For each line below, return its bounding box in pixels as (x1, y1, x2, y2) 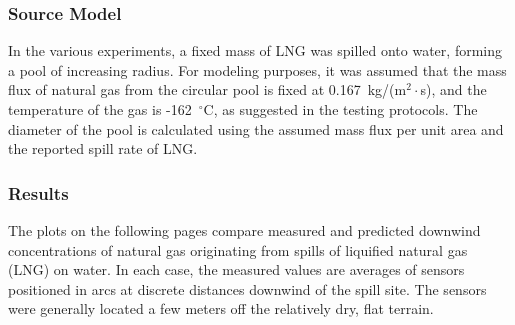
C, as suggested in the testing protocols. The (203, 99, 478, 119)
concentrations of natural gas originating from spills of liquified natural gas (8, 239, 468, 260)
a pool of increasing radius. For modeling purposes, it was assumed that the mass (8, 59, 507, 80)
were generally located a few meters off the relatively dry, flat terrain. (8, 298, 434, 319)
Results (8, 180, 69, 205)
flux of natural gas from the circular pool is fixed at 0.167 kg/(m (8, 79, 407, 100)
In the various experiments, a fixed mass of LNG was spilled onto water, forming (8, 40, 502, 61)
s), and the (420, 79, 487, 100)
